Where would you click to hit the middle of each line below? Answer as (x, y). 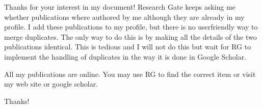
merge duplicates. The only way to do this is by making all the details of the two (130, 36)
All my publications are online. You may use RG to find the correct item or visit (130, 74)
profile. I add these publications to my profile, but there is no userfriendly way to (131, 27)
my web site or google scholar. (51, 84)
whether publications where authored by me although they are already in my (124, 17)
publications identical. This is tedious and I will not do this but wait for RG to (128, 47)
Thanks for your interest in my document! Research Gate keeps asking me (120, 7)
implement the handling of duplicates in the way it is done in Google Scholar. (125, 56)
